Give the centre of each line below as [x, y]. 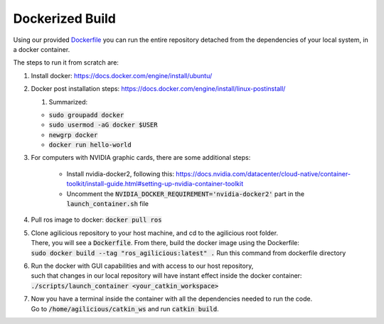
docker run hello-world [90, 145]
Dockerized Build [65, 18]
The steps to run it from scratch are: [66, 63]
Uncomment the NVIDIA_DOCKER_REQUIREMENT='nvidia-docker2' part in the [186, 194]
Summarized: [68, 102]
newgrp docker [73, 135]
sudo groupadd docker [86, 115]
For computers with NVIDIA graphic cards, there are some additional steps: [141, 158]
